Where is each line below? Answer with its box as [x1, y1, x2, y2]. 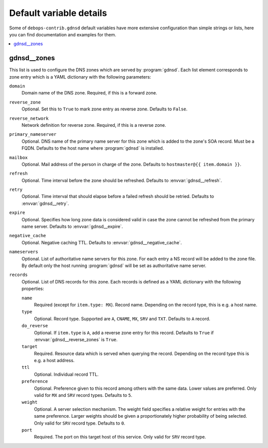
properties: [21, 286, 44, 292]
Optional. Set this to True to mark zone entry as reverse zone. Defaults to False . [21, 106, 188, 112]
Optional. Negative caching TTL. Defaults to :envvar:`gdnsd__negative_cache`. [21, 239, 182, 246]
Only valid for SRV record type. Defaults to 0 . [34, 420, 126, 426]
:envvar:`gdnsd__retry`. [21, 200, 69, 206]
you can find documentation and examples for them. [9, 31, 117, 37]
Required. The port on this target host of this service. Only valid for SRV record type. [34, 434, 206, 440]
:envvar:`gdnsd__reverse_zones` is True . [34, 336, 118, 343]
